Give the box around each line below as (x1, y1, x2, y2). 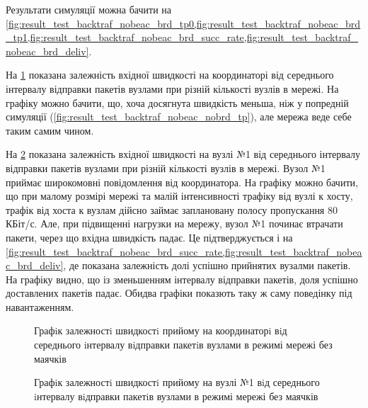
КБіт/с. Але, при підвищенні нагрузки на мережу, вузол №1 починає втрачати (6, 216, 343, 231)
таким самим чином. (6, 123, 94, 137)
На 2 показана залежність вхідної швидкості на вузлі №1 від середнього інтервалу (6, 147, 361, 161)
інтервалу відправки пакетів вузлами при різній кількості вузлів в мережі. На (6, 81, 339, 96)
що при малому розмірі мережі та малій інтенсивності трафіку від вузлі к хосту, (6, 188, 353, 203)
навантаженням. (6, 299, 74, 314)
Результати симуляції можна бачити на (6, 2, 172, 16)
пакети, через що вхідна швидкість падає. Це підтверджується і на (6, 229, 293, 244)
